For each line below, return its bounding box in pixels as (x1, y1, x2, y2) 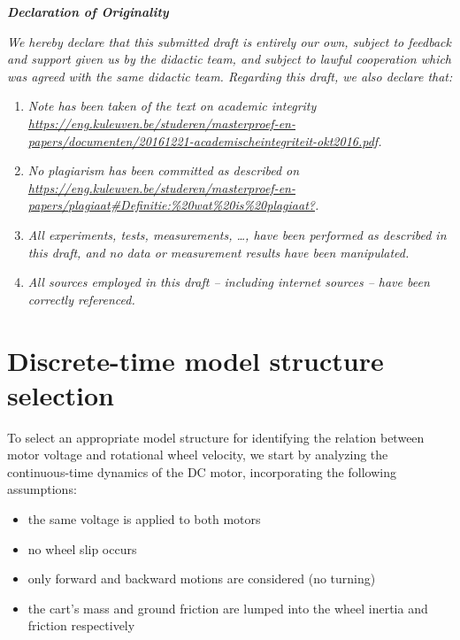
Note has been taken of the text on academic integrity (27, 96, 317, 115)
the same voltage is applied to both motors (27, 510, 261, 528)
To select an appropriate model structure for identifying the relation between (7, 428, 425, 446)
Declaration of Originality (7, 3, 169, 20)
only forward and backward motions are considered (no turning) (27, 569, 376, 588)
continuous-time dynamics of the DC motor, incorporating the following (7, 462, 396, 481)
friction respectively (27, 616, 135, 635)
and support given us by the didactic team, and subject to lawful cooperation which (7, 50, 452, 68)
